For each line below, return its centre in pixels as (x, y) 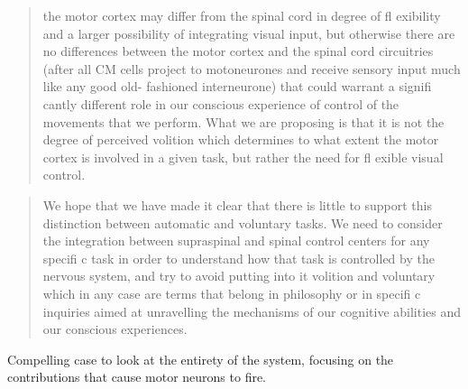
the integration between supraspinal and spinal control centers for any (236, 241)
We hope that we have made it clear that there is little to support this (238, 204)
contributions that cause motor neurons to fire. (137, 377)
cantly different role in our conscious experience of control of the (221, 103)
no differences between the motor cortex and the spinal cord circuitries (238, 51)
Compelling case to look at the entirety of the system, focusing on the (201, 359)
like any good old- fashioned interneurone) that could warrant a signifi (237, 86)
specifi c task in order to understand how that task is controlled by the (239, 258)
